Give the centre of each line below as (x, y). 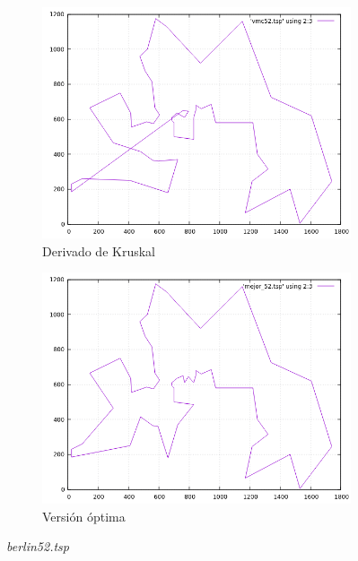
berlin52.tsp (38, 546)
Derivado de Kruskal (99, 250)
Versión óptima (84, 516)
